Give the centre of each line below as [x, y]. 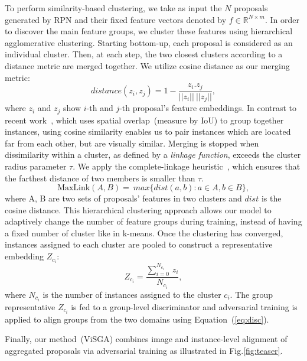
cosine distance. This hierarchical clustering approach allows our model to [138, 209]
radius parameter [36, 166]
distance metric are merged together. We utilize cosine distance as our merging [147, 65]
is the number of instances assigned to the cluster [132, 294]
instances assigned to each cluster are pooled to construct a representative [139, 244]
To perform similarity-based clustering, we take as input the [113, 8]
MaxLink [74, 188]
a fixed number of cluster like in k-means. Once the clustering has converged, [144, 232]
